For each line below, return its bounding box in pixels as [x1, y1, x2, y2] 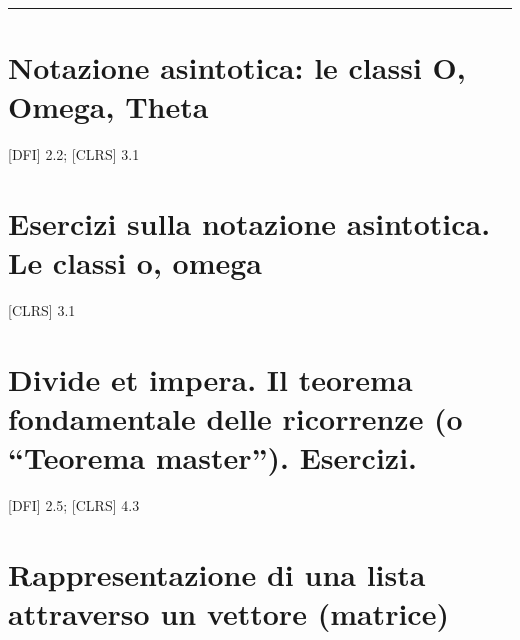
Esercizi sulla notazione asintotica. [8, 203, 491, 244]
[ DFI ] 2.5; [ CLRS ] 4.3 [8, 495, 140, 516]
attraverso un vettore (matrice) [8, 593, 449, 634]
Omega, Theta [8, 86, 209, 127]
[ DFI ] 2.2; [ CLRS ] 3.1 [8, 144, 140, 165]
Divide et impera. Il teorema [8, 359, 413, 399]
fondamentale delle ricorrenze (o [8, 398, 463, 439]
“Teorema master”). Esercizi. [8, 437, 417, 478]
